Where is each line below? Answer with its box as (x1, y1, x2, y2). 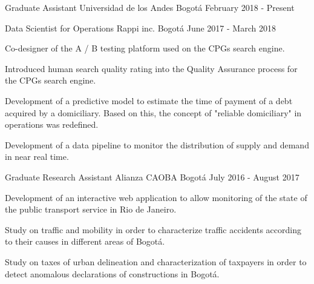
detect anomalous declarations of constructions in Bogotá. (5, 267, 220, 280)
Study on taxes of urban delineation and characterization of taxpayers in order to (5, 255, 307, 268)
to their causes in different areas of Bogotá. (5, 235, 165, 248)
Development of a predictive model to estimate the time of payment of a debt (5, 94, 293, 107)
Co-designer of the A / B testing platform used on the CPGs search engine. (5, 42, 285, 54)
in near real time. (5, 150, 69, 163)
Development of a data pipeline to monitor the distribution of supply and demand (5, 138, 309, 151)
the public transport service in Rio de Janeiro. (5, 203, 177, 216)
